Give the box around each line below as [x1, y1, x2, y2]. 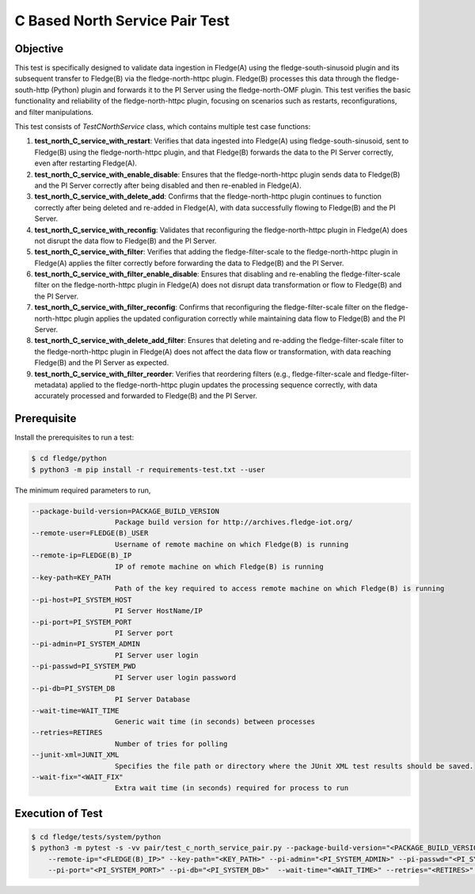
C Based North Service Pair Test [14, 12, 230, 29]
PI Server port [115, 628, 174, 637]
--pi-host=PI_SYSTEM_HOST [31, 595, 132, 604]
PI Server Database [115, 695, 190, 704]
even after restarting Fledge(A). [34, 158, 138, 168]
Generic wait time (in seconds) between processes [115, 717, 316, 726]
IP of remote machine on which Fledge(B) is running [115, 562, 324, 571]
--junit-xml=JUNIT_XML [31, 751, 120, 759]
